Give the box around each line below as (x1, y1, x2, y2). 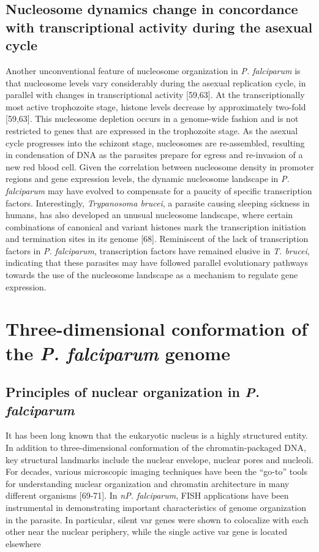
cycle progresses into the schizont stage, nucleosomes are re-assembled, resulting (6, 136, 305, 149)
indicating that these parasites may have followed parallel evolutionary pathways (6, 256, 308, 269)
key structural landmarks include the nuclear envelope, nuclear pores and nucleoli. (6, 453, 313, 466)
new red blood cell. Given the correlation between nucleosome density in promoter (6, 160, 314, 173)
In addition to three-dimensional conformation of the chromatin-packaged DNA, (6, 441, 306, 454)
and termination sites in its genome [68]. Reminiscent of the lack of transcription (6, 232, 309, 245)
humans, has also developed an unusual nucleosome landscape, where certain (6, 208, 293, 221)
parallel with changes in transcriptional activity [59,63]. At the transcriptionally (6, 88, 305, 101)
